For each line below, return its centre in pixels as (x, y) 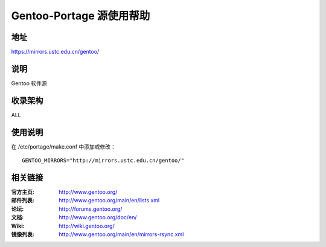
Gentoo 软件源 (29, 83)
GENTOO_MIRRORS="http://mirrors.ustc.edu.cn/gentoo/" (103, 161)
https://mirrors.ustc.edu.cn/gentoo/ (55, 52)
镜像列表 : (23, 234)
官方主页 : (23, 192)
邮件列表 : (23, 200)
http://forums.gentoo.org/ (91, 209)
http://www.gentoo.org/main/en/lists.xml (109, 200)
